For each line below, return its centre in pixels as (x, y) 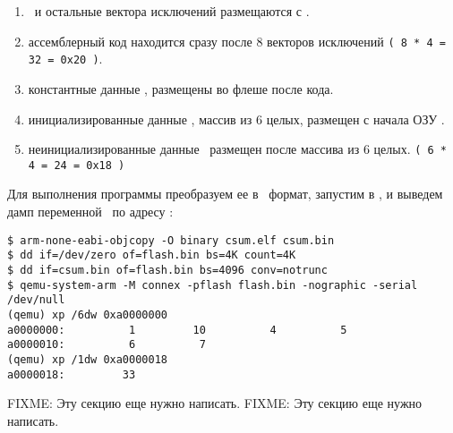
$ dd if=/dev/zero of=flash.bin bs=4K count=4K (152, 255)
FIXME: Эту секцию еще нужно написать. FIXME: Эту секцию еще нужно (215, 403)
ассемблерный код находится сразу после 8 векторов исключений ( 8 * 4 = (237, 41)
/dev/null (36, 300)
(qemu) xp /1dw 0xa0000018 (87, 359)
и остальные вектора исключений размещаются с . (172, 11)
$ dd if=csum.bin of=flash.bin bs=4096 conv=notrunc (167, 270)
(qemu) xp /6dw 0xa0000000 (87, 314)
